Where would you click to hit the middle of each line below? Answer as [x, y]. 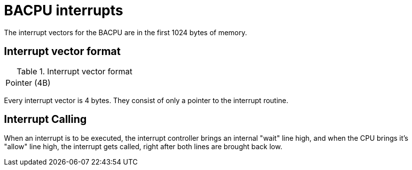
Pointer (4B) [28, 83]
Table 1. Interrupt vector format [75, 71]
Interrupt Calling [45, 119]
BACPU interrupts [64, 10]
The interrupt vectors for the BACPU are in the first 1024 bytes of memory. [126, 32]
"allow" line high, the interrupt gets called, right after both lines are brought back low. [143, 147]
